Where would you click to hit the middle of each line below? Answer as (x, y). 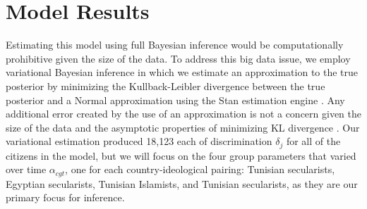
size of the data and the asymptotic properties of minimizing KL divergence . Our (183, 127)
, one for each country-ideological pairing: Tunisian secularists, (200, 169)
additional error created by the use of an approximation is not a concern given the (184, 114)
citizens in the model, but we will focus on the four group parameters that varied (181, 155)
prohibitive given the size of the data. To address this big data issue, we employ (178, 58)
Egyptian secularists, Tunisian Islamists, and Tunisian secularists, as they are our (182, 183)
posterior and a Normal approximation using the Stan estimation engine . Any (175, 100)
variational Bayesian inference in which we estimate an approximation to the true (182, 72)
